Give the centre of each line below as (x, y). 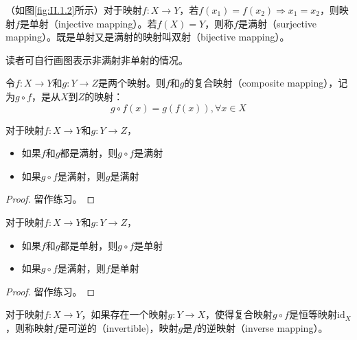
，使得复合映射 (239, 314)
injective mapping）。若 (107, 23)
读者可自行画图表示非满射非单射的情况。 (97, 59)
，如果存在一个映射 (125, 314)
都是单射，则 (89, 245)
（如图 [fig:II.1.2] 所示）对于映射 (74, 10)
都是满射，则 (89, 153)
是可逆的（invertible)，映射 (118, 327)
